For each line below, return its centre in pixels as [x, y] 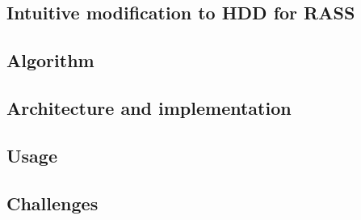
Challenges [52, 203]
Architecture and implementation [149, 107]
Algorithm [50, 60]
